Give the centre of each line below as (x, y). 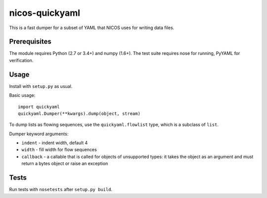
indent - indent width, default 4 (55, 143)
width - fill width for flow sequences (59, 150)
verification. (21, 60)
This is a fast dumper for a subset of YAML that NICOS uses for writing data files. (92, 28)
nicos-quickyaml (45, 13)
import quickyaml (39, 107)
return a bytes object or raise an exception (65, 163)
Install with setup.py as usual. (41, 86)
